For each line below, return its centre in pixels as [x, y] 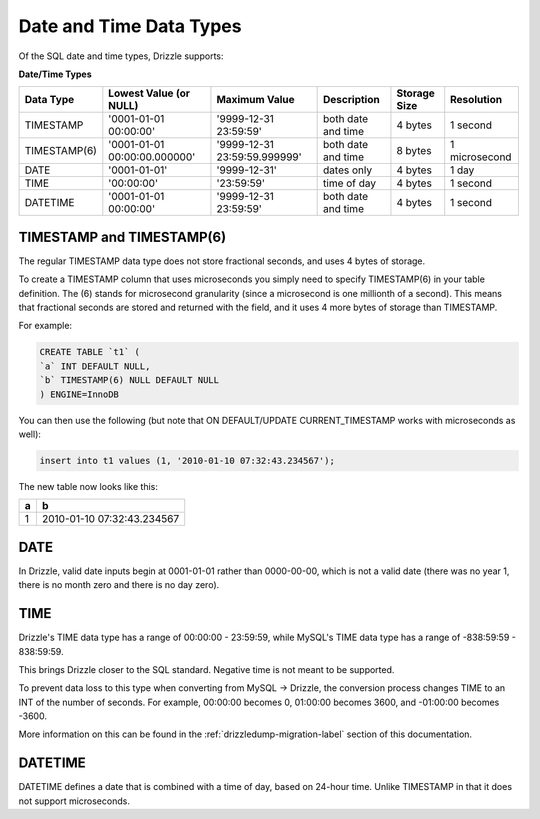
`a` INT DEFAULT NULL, [95, 366]
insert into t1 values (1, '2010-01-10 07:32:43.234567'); [187, 460]
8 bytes [414, 151]
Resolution [476, 100]
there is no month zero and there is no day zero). [119, 585]
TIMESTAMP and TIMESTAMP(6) [122, 236]
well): [30, 434]
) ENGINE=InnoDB [79, 394]
